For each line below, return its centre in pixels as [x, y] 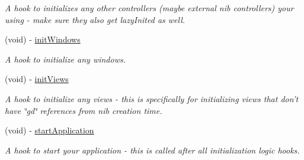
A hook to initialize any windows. [65, 59]
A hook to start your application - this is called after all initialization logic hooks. [152, 150]
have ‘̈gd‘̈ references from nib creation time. [84, 110]
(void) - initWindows [43, 39]
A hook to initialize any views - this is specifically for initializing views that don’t [152, 98]
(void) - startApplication [49, 130]
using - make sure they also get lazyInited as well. [95, 19]
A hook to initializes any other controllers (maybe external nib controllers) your [149, 8]
